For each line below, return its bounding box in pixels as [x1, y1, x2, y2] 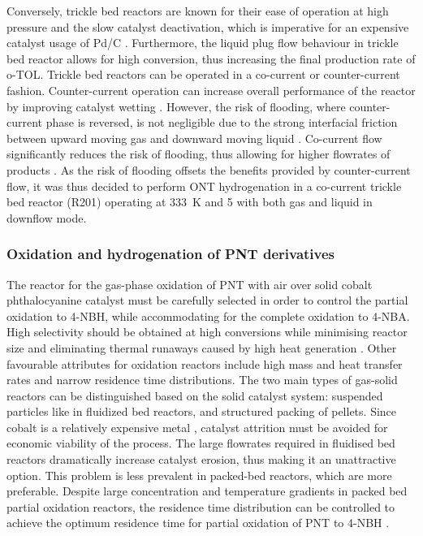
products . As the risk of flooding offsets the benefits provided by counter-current [6, 161, 411, 178]
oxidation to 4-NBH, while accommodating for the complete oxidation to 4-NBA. [6, 307, 410, 324]
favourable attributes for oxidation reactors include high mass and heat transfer [6, 355, 403, 372]
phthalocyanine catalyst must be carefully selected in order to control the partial [6, 292, 408, 309]
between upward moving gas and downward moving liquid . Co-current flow [6, 129, 382, 146]
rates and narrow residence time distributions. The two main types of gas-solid [6, 371, 398, 388]
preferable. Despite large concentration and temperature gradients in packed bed [6, 482, 408, 499]
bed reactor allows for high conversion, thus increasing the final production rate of [6, 50, 416, 67]
